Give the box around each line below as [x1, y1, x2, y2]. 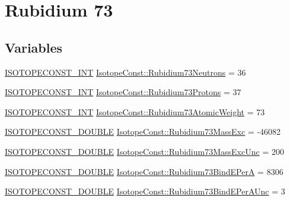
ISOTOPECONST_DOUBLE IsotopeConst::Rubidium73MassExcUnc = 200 [5, 145, 284, 157]
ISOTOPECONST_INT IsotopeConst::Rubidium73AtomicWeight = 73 [5, 105, 265, 118]
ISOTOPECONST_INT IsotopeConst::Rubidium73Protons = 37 [5, 86, 241, 98]
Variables [5, 38, 63, 56]
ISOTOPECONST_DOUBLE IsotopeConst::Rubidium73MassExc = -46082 [5, 125, 281, 138]
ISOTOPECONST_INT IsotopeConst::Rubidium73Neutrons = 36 [5, 66, 246, 78]
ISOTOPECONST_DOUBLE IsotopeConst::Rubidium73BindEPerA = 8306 [5, 165, 283, 177]
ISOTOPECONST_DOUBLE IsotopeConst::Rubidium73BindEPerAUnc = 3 [5, 185, 285, 197]
